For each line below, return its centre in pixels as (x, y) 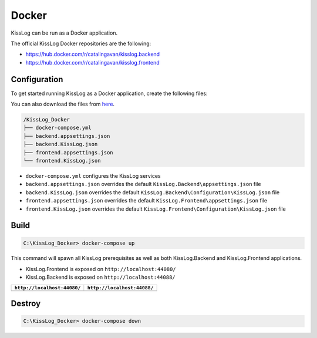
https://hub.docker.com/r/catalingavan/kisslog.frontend (92, 62)
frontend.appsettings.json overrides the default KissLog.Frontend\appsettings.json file (146, 201)
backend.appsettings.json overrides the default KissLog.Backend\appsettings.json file (143, 184)
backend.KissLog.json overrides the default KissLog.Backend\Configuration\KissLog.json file (153, 192)
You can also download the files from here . (63, 104)
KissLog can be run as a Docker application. (64, 33)
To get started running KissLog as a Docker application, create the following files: (109, 93)
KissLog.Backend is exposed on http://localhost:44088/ (100, 277)
